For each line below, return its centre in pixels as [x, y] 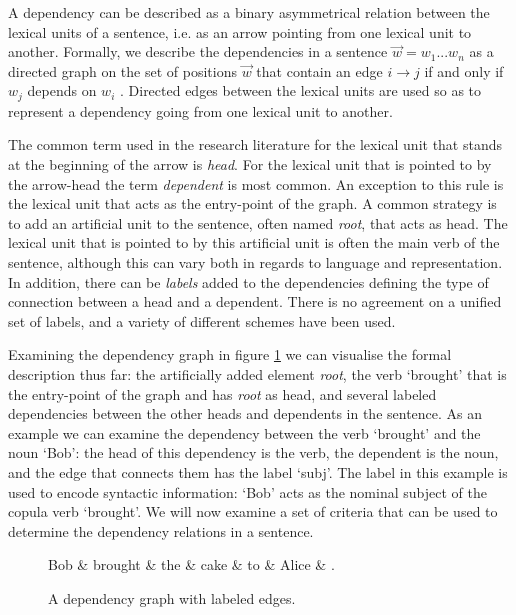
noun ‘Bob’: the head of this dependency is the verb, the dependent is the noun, [253, 452]
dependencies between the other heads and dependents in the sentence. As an [245, 413]
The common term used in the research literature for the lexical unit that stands [255, 144]
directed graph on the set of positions [122, 70]
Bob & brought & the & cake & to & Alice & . [191, 564]
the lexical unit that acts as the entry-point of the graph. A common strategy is [252, 203]
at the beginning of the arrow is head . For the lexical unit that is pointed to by [250, 164]
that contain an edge [319, 70]
